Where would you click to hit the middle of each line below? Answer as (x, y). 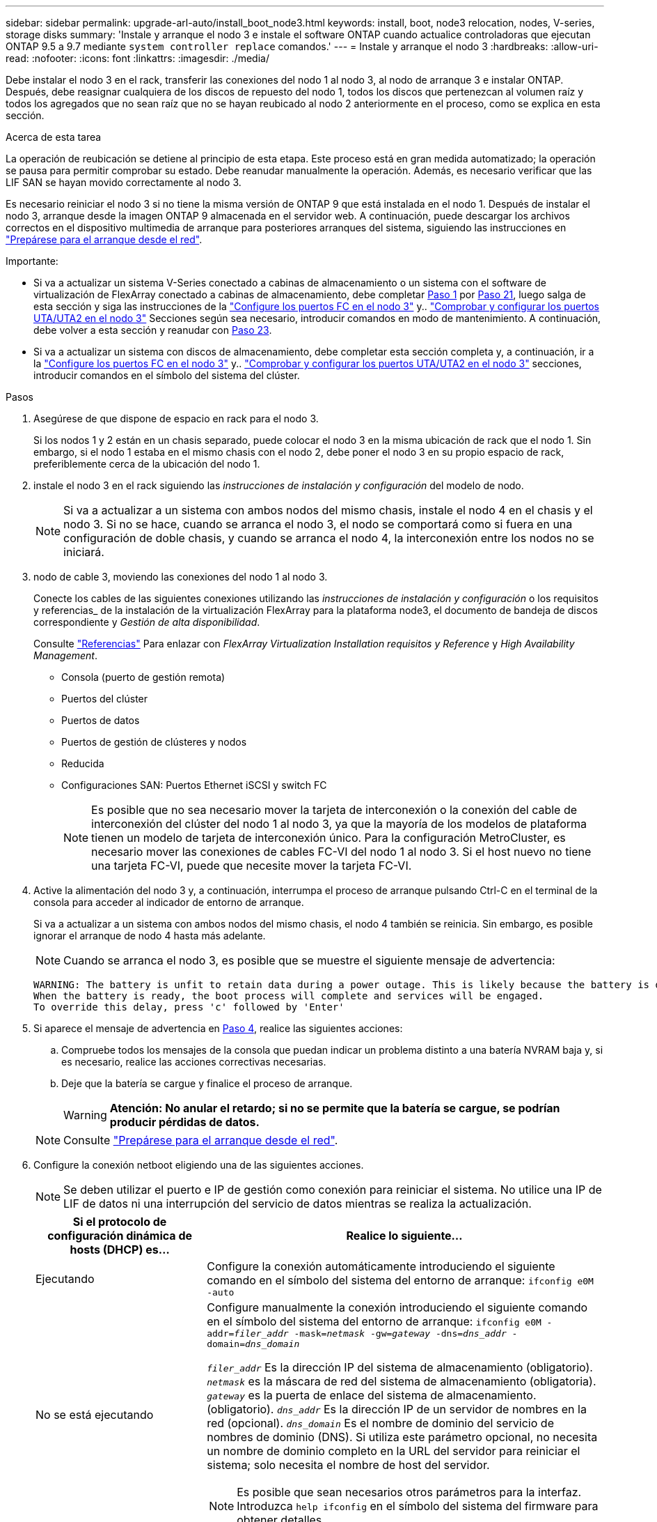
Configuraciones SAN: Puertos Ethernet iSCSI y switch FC (194, 785)
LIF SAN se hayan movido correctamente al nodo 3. (124, 182)
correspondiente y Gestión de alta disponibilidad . (147, 622)
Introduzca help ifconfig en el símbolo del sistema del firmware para (418, 1506)
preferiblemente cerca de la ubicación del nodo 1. (147, 464)
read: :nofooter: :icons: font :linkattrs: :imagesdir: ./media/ (137, 58)
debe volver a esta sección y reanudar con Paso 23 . (153, 330)
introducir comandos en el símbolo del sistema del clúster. (167, 375)
